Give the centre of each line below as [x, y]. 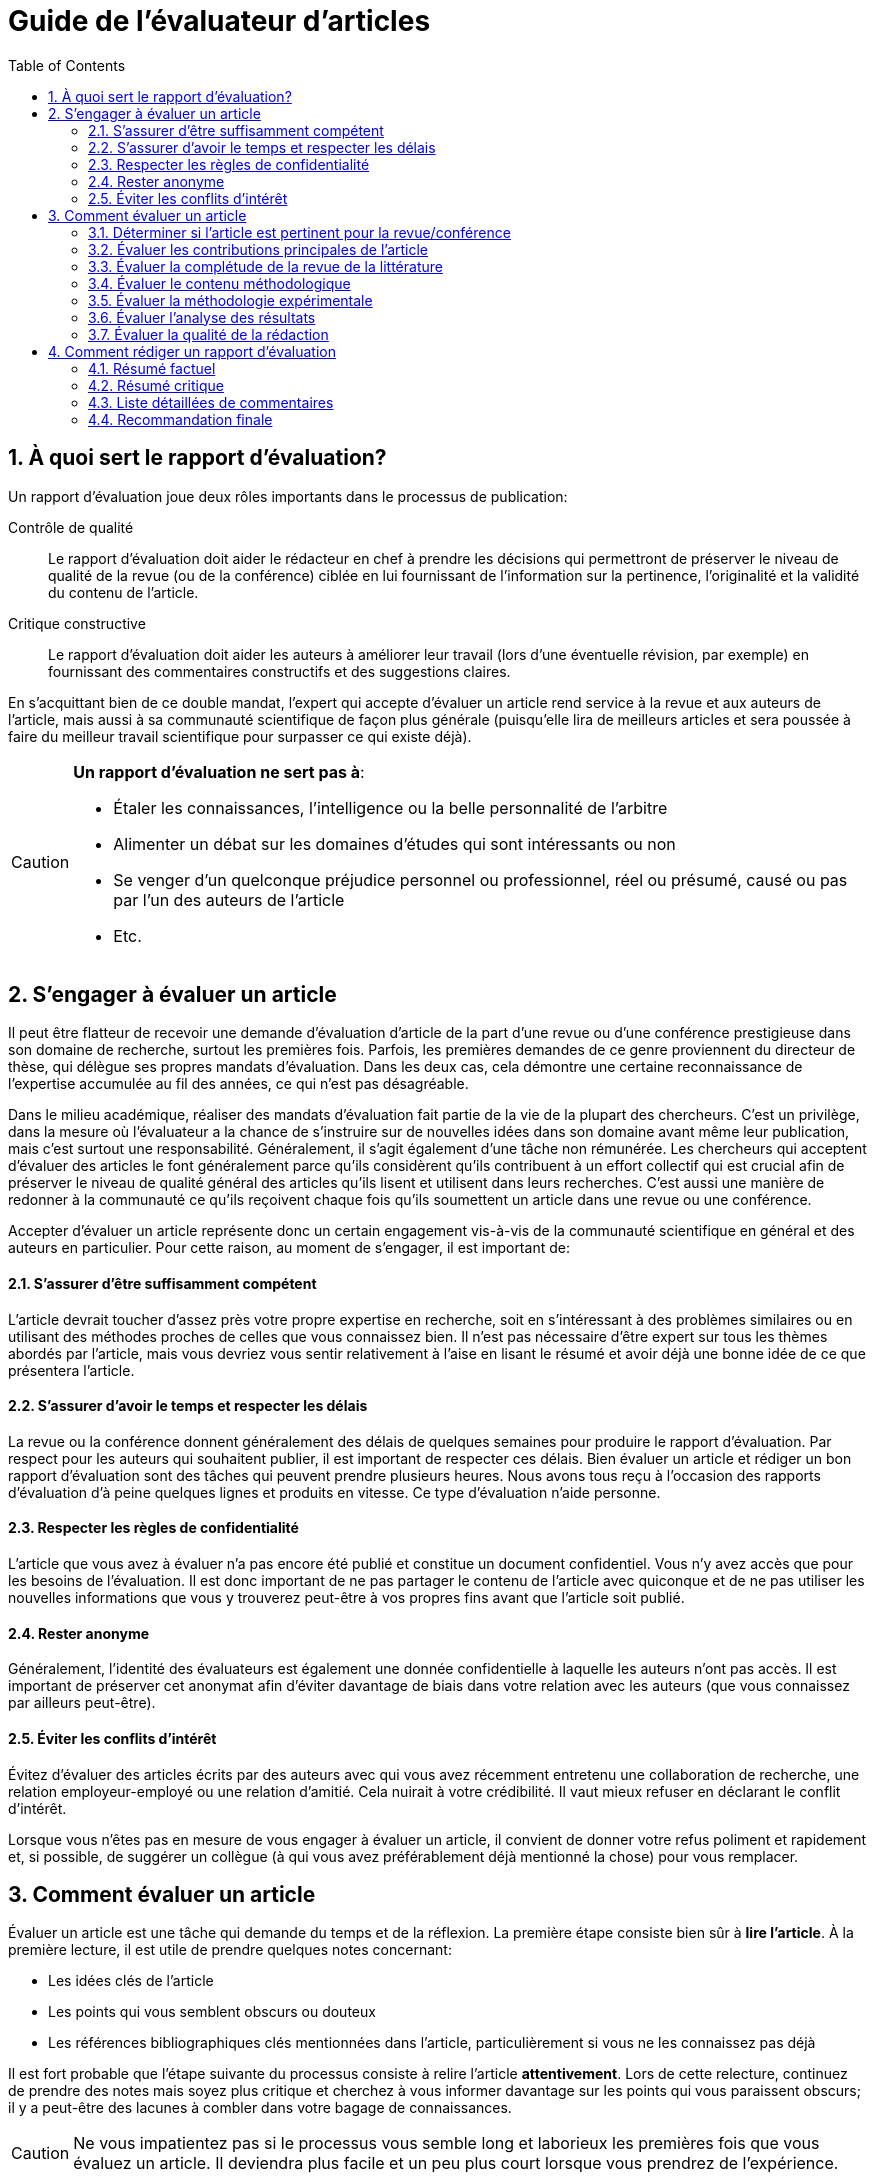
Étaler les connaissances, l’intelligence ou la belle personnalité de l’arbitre [390, 807]
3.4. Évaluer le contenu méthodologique [219, 283]
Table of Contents [67, 65]
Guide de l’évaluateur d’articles [219, 21]
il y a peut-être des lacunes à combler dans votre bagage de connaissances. [260, 2108]
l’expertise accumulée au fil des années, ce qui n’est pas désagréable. [238, 1084]
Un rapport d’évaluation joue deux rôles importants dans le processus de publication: [288, 496]
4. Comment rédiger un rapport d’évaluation [192, 351]
